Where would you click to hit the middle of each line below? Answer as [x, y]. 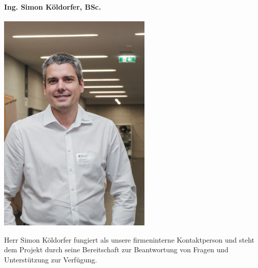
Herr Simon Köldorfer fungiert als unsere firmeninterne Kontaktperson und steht [129, 239]
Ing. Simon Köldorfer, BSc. [53, 6]
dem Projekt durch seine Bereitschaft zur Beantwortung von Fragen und [116, 249]
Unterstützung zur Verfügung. [51, 260]
